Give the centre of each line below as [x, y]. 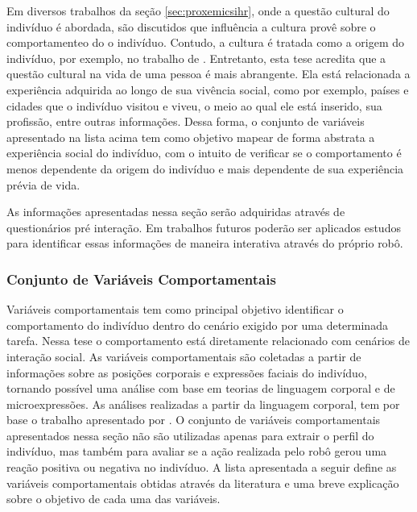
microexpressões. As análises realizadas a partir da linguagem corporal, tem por [203, 404]
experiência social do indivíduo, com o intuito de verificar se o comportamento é [204, 153]
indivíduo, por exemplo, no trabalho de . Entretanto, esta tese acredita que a [196, 58]
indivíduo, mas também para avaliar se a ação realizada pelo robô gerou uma [197, 451]
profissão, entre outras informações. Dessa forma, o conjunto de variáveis [186, 121]
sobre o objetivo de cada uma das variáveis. [114, 499]
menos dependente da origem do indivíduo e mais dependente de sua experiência [205, 168]
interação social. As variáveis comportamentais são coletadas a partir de [184, 356]
